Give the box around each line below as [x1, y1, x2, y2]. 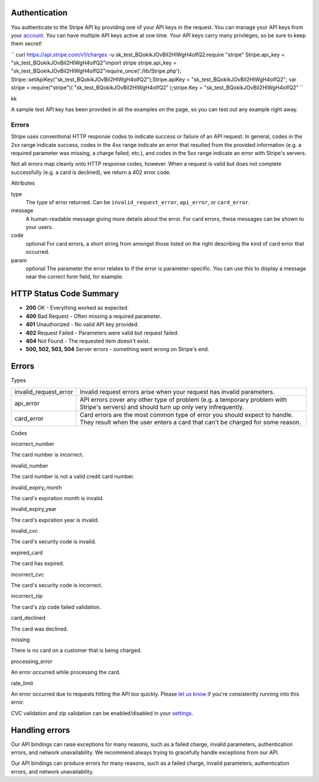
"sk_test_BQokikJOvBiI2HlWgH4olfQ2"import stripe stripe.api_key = [11, 59, 177, 66]
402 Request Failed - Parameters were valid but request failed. [25, 329, 180, 336]
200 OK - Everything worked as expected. [25, 304, 129, 311]
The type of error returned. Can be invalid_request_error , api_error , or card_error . [25, 198, 250, 205]
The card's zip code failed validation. [11, 603, 102, 610]
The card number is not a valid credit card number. [11, 473, 135, 480]
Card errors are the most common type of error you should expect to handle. [80, 410, 294, 419]
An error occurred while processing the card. [11, 669, 121, 676]
